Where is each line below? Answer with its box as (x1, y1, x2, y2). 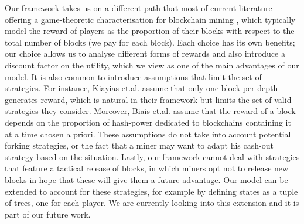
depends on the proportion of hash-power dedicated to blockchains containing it (5, 116, 291, 128)
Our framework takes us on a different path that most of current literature (5, 2, 272, 13)
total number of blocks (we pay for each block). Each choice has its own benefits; (5, 36, 295, 48)
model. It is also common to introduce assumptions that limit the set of (5, 70, 262, 82)
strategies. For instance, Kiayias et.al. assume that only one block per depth (5, 82, 278, 94)
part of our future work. (5, 208, 91, 220)
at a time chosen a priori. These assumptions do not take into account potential (5, 127, 291, 140)
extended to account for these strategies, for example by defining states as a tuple (5, 185, 298, 197)
